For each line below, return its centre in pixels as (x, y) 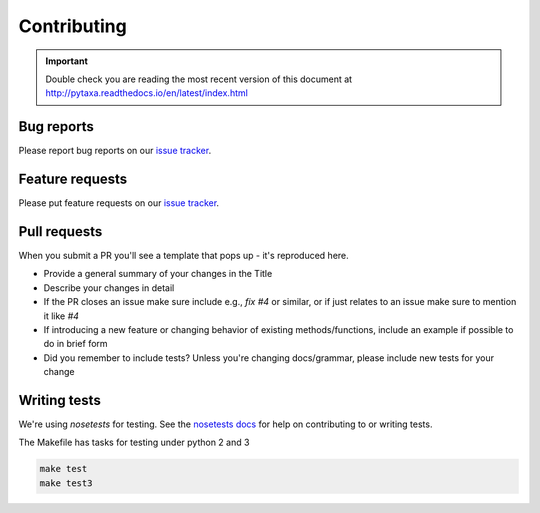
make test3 (66, 483)
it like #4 (61, 316)
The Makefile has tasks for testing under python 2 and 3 (134, 442)
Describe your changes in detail (109, 287)
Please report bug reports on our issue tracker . (115, 151)
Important (67, 61)
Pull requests (60, 231)
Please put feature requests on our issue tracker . (119, 203)
